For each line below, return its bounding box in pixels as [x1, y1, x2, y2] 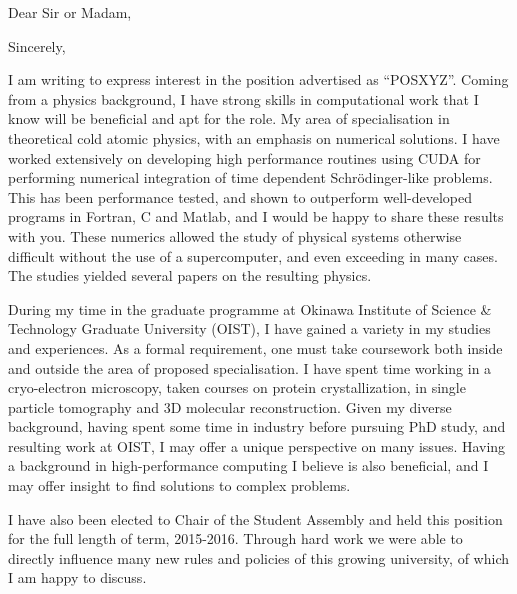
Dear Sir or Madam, [8, 2, 132, 22]
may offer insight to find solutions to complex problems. [8, 475, 351, 496]
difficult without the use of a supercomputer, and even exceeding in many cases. [8, 245, 498, 266]
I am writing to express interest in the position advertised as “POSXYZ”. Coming [8, 69, 509, 90]
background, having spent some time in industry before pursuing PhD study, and [8, 416, 506, 437]
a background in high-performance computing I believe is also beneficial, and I [8, 455, 489, 476]
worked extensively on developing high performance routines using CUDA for [8, 147, 481, 168]
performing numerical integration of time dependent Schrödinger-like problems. [8, 167, 493, 188]
